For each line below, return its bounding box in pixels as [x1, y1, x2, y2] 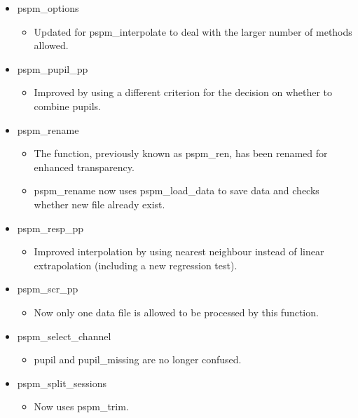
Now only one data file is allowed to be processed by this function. [34, 304, 319, 319]
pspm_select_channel [17, 328, 111, 343]
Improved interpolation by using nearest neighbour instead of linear [34, 244, 324, 259]
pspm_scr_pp [17, 281, 78, 296]
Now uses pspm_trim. [34, 399, 129, 414]
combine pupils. [34, 98, 101, 113]
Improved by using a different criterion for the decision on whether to [34, 85, 333, 100]
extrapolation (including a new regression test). [34, 257, 237, 272]
